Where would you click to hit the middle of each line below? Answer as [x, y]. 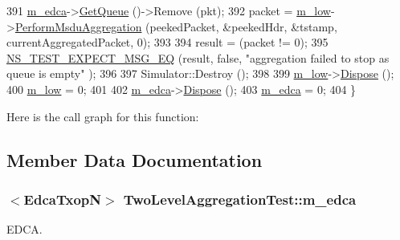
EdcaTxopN [62, 199]
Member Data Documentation [135, 159]
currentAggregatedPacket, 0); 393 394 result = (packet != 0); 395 [167, 42]
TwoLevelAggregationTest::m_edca [240, 199]
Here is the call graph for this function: [103, 116]
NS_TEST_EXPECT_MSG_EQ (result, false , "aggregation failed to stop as [198, 57]
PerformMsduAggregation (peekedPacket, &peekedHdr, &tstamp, [176, 26]
